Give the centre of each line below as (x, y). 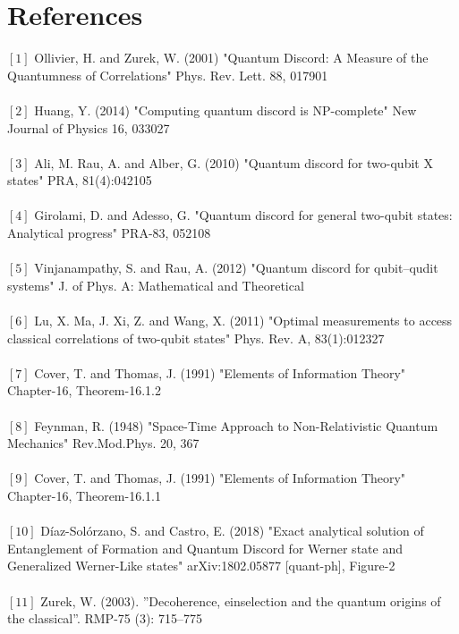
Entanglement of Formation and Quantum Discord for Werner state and (205, 548)
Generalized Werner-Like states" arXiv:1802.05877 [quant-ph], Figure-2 (201, 566)
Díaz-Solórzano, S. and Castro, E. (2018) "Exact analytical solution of (232, 531)
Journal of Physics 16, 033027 (89, 127)
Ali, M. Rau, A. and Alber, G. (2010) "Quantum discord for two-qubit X (234, 162)
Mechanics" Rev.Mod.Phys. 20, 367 (103, 443)
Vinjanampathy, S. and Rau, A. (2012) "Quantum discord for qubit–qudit (236, 268)
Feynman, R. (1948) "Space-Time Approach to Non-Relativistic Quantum (236, 425)
